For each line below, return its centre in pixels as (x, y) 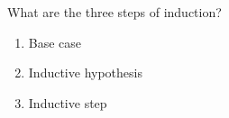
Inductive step (68, 102)
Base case (55, 42)
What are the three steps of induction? (114, 12)
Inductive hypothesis (85, 73)
